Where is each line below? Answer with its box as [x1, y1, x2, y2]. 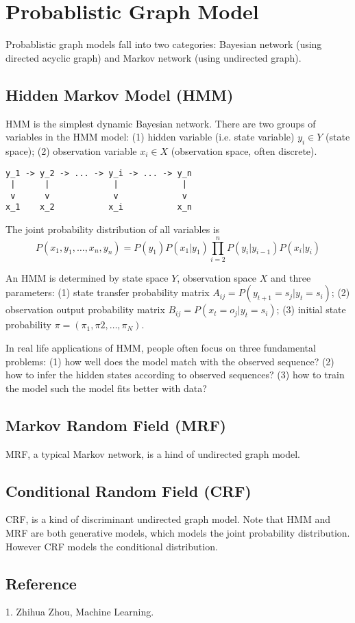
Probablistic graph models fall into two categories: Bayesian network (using [5, 37, 322, 51]
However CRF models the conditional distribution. [5, 539, 218, 553]
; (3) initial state [276, 302, 346, 317]
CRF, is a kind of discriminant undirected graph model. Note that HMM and [5, 512, 330, 526]
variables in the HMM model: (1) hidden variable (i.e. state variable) [5, 130, 295, 144]
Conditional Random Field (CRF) [5, 480, 252, 501]
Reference [5, 572, 77, 594]
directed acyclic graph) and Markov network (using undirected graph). [5, 50, 302, 64]
